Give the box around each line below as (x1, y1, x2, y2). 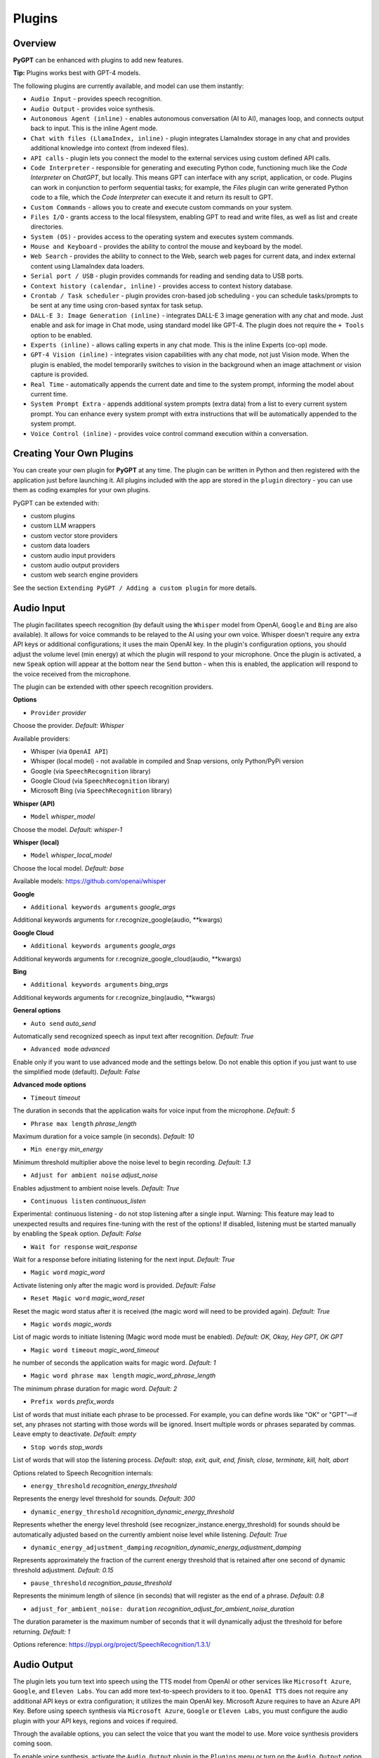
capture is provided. (30, 370, 89, 379)
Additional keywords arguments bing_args (30, 980, 168, 989)
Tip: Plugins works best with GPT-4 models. (13, 69, 141, 77)
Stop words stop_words (30, 1442, 103, 1451)
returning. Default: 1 (13, 1627, 70, 1636)
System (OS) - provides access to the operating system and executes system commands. (30, 232, 294, 240)
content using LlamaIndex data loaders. (30, 262, 145, 270)
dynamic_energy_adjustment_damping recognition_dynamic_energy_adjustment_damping (30, 1543, 302, 1551)
